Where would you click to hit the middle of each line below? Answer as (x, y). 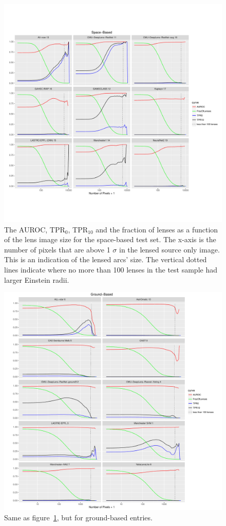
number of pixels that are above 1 (57, 249)
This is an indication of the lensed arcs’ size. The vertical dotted (106, 259)
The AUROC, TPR (35, 229)
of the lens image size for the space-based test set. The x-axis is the (110, 239)
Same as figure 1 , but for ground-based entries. (78, 517)
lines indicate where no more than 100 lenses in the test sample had (111, 269)
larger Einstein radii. (37, 279)
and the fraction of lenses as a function (157, 229)
